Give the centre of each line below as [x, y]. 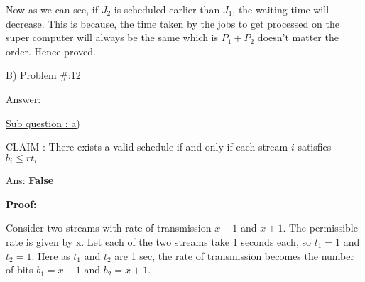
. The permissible [320, 228]
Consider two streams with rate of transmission [109, 228]
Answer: [23, 98]
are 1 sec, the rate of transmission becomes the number [234, 255]
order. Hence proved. [51, 51]
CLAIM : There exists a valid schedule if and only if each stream [147, 147]
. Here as [51, 255]
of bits [20, 270]
